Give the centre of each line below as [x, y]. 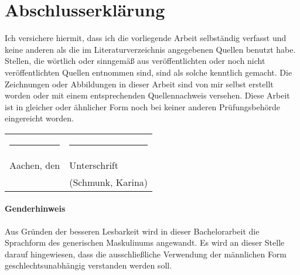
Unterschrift [94, 165]
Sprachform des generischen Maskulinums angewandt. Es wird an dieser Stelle [145, 242]
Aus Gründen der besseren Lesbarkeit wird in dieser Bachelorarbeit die [132, 231]
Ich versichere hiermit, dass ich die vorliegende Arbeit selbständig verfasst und [146, 38]
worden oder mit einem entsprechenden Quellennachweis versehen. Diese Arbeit [147, 95]
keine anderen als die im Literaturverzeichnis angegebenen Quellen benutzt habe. [150, 49]
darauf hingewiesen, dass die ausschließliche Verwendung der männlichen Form [146, 254]
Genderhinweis [35, 208]
